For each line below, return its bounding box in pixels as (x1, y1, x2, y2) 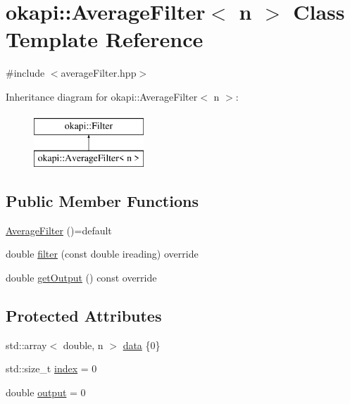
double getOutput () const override (6, 270, 157, 285)
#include (6, 65, 45, 80)
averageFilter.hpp (61, 65, 137, 80)
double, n (63, 337, 104, 352)
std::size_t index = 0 (6, 361, 97, 376)
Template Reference (6, 25, 204, 53)
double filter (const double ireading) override (6, 246, 199, 261)
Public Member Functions (6, 190, 199, 212)
